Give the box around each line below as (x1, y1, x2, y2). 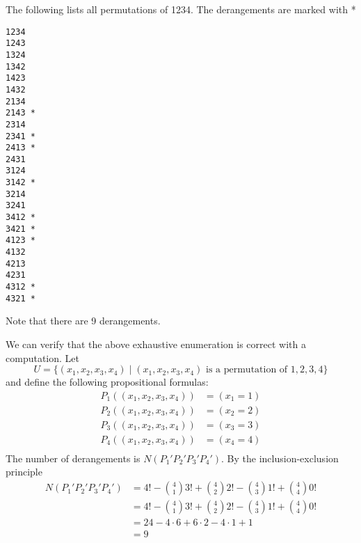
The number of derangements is (6, 450, 141, 465)
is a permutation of (206, 365, 288, 375)
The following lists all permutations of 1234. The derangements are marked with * (6, 2, 356, 16)
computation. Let (6, 350, 79, 365)
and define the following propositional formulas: (6, 375, 209, 389)
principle (6, 464, 42, 479)
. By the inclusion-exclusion (221, 450, 339, 465)
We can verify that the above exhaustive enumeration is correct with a (6, 336, 306, 351)
